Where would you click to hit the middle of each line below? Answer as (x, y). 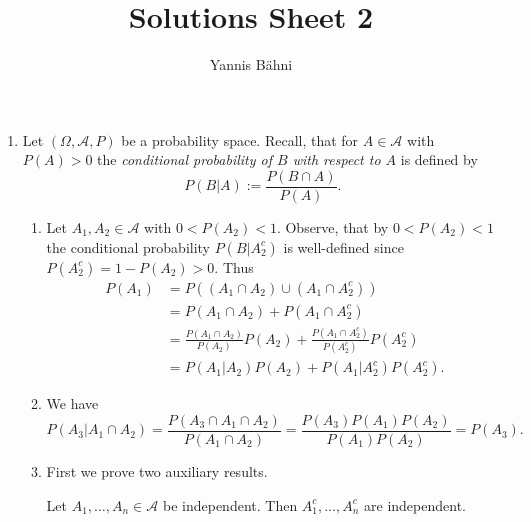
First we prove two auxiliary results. (157, 470)
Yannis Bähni (251, 64)
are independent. (415, 504)
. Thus (234, 266)
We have (72, 403)
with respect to (336, 159)
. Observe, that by (332, 226)
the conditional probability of (185, 159)
